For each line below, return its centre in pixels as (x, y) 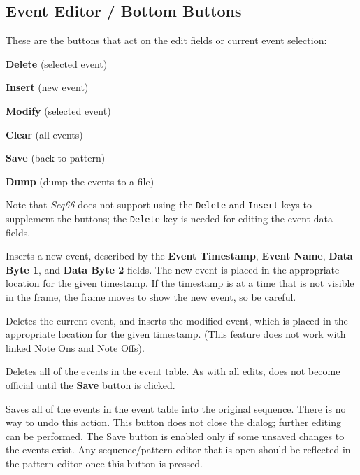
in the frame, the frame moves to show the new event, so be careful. (151, 297)
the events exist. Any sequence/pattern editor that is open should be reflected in (178, 449)
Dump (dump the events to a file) (80, 181)
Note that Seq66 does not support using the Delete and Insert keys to (159, 205)
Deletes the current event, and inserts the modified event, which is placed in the (177, 320)
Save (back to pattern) (56, 158)
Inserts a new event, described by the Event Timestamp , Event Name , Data (179, 256)
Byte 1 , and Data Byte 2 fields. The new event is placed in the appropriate (173, 269)
